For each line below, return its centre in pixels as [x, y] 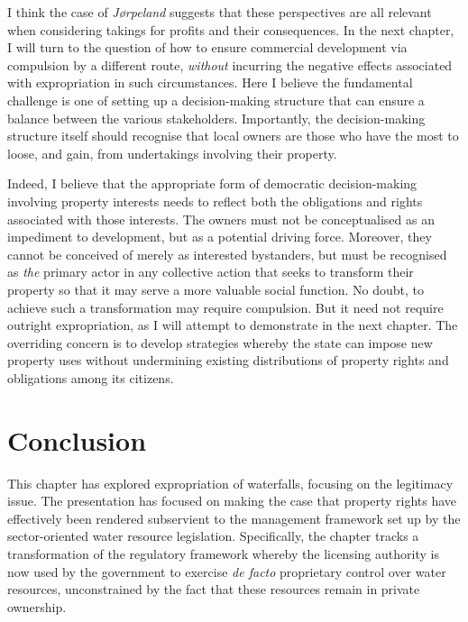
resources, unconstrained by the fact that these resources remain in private [214, 589]
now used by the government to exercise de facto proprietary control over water [227, 571]
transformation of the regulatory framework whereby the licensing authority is [223, 553]
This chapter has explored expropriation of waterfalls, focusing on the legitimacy [230, 483]
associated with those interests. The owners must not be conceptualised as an [221, 219]
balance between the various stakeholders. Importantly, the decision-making [216, 118]
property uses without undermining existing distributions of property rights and [228, 360]
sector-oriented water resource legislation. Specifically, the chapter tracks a [213, 536]
